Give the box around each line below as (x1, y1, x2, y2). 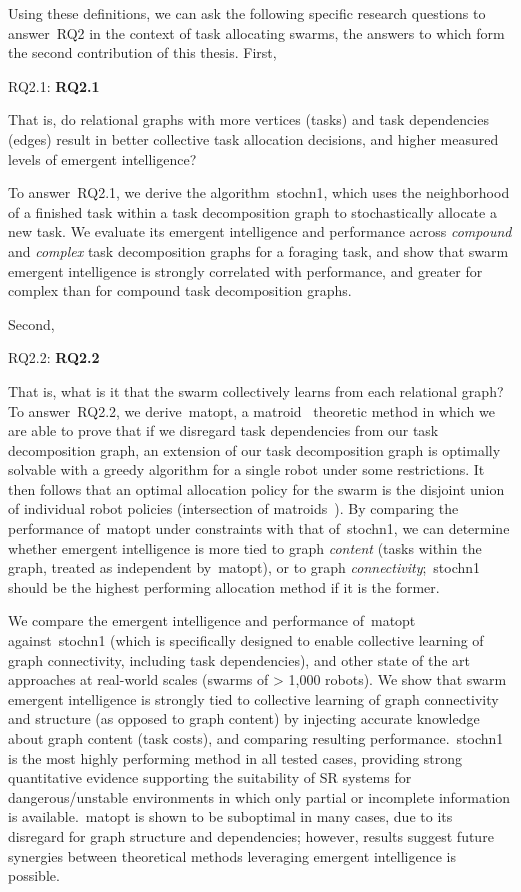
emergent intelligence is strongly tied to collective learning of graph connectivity (8, 688, 499, 709)
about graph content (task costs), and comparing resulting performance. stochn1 (8, 728, 504, 748)
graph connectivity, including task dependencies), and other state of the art (8, 649, 470, 670)
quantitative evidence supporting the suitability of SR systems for (8, 767, 412, 788)
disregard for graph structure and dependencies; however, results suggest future (8, 825, 494, 846)
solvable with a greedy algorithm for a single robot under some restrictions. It (8, 459, 485, 480)
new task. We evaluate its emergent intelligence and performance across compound (8, 221, 512, 242)
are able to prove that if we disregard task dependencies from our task (8, 420, 439, 441)
